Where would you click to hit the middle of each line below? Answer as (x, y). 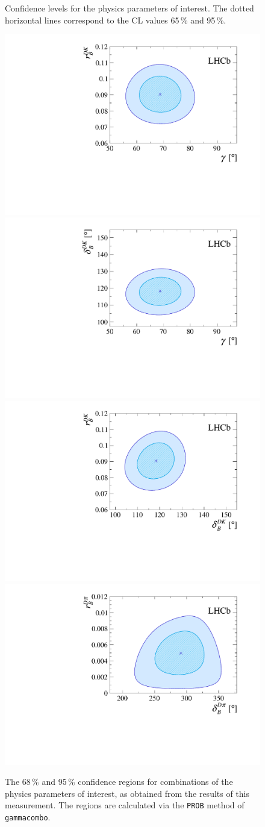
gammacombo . (28, 817)
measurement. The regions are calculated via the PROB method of (125, 805)
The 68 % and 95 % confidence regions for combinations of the (119, 782)
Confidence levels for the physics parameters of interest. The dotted (129, 8)
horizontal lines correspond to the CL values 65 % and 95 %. (116, 20)
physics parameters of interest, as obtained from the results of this (127, 793)
